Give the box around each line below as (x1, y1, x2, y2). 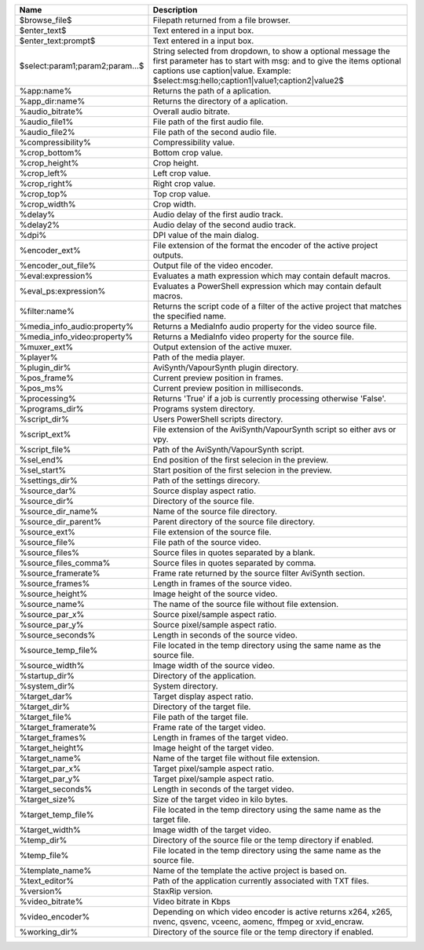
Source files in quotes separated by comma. (152, 557, 316, 568)
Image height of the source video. (152, 589, 278, 599)
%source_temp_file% (19, 645, 98, 656)
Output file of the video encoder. (152, 260, 274, 271)
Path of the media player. (152, 352, 246, 363)
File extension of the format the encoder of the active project (152, 240, 378, 250)
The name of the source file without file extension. (152, 599, 339, 609)
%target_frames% (19, 733, 86, 743)
